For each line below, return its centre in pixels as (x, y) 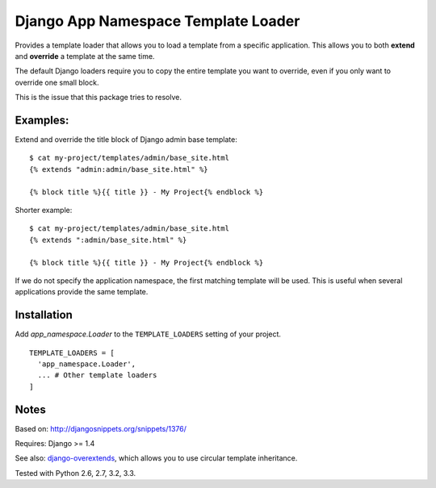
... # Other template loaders (97, 375)
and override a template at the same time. (85, 56)
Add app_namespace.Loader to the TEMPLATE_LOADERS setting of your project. (148, 334)
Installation (44, 315)
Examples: (42, 120)
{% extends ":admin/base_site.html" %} (108, 240)
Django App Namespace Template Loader (157, 21)
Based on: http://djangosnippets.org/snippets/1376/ (101, 428)
